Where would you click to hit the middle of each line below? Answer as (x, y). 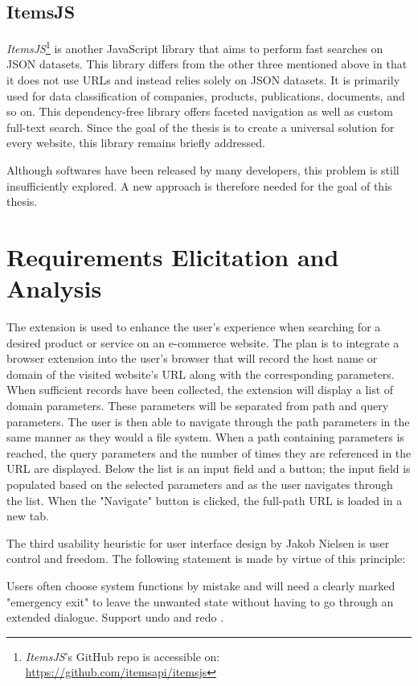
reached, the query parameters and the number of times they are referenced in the (209, 452)
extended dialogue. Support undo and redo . (115, 617)
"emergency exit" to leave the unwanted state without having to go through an (200, 601)
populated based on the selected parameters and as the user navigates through (200, 485)
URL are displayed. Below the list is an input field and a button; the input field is (209, 468)
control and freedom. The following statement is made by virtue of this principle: (206, 559)
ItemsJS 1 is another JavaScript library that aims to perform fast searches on (195, 47)
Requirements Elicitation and (173, 256)
